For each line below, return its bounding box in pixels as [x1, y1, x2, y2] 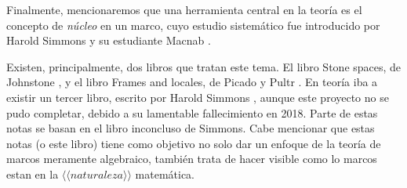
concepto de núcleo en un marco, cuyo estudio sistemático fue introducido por [6, 16, 380, 33]
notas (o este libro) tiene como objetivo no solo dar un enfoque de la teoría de [6, 135, 381, 151]
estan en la [6, 165, 59, 182]
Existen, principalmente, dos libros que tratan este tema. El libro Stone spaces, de [6, 58, 402, 74]
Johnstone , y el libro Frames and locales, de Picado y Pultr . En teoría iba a [6, 74, 378, 90]
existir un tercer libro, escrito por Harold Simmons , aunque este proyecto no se [6, 89, 389, 105]
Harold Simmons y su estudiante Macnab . [6, 32, 211, 49]
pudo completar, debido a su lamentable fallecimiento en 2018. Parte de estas [6, 104, 378, 121]
